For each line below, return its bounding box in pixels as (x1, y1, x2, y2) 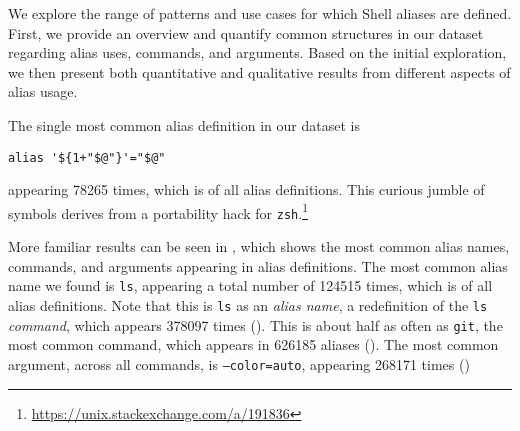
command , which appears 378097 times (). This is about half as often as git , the (8, 314, 503, 335)
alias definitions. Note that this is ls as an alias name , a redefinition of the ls (8, 294, 488, 315)
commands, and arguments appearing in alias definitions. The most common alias (8, 255, 508, 276)
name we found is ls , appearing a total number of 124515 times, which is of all (8, 275, 493, 296)
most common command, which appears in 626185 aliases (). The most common (8, 334, 499, 355)
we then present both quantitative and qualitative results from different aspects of (8, 61, 511, 82)
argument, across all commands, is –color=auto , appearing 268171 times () (8, 353, 470, 374)
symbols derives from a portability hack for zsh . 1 (8, 199, 308, 223)
